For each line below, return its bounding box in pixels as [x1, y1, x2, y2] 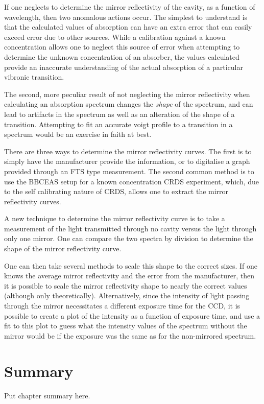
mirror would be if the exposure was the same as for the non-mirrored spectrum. [4, 330, 256, 341]
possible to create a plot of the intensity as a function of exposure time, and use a [4, 310, 260, 321]
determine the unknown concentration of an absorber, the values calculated [4, 51, 239, 62]
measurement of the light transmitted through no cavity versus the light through [4, 223, 257, 233]
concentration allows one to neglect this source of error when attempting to [4, 41, 240, 52]
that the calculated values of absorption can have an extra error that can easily [4, 21, 252, 32]
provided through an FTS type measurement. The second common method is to [4, 165, 254, 176]
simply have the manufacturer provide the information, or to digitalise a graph [4, 156, 250, 167]
